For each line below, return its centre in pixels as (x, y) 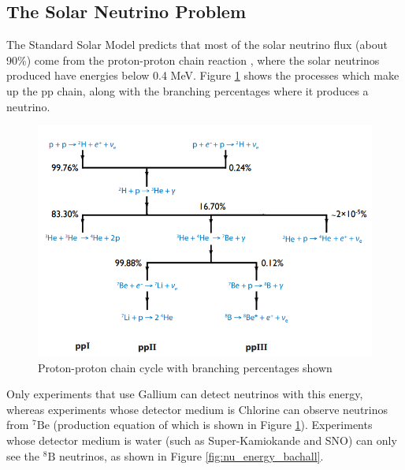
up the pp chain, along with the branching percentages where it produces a (188, 90)
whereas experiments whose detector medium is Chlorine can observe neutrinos (197, 409)
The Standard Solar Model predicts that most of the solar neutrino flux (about (197, 45)
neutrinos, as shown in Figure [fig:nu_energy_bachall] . (191, 455)
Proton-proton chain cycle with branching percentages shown (185, 367)
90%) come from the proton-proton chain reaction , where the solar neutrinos (193, 60)
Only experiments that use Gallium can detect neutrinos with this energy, (185, 394)
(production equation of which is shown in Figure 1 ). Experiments (213, 425)
